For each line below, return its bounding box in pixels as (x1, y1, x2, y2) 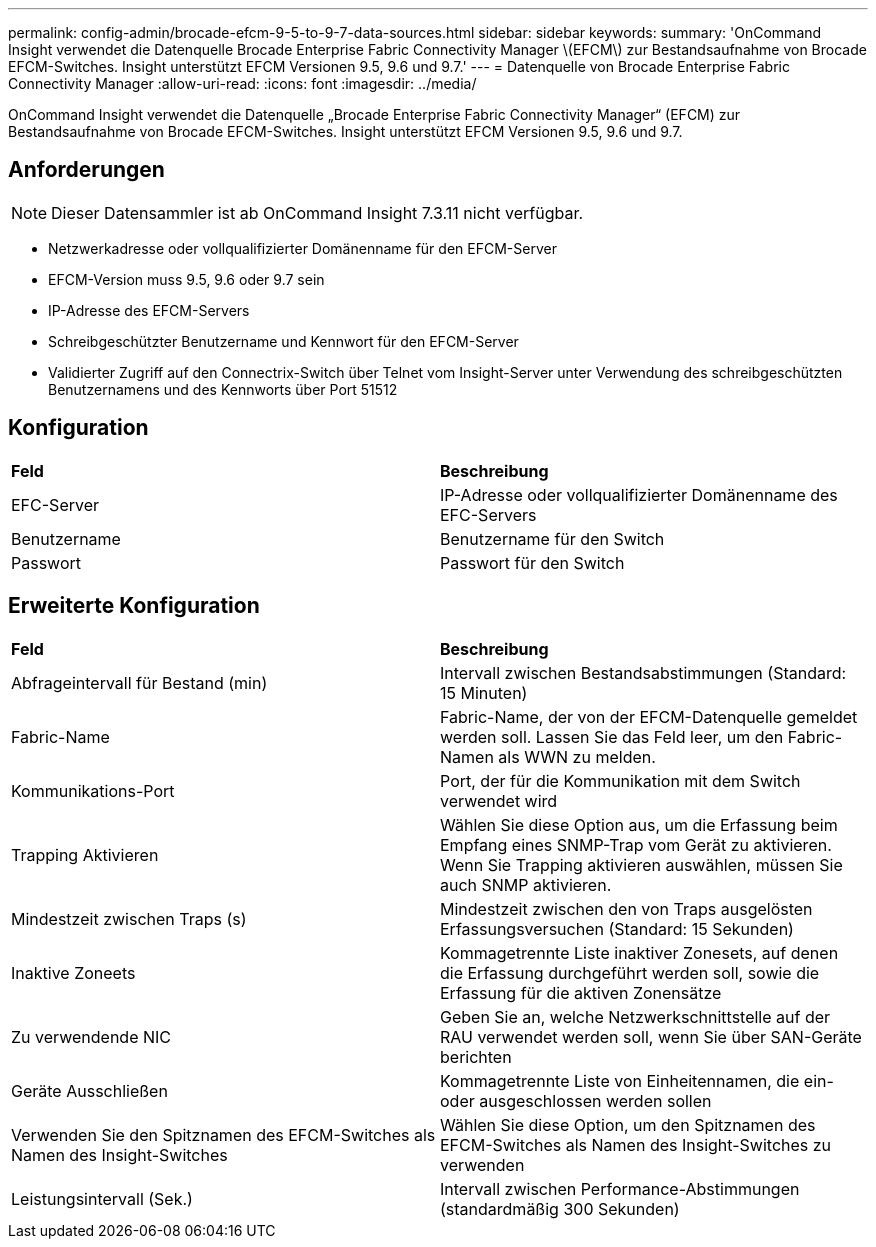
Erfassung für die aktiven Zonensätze (440, 982, 722, 1003)
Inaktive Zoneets (11, 962, 136, 983)
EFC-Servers (440, 504, 537, 525)
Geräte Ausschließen (11, 1080, 168, 1101)
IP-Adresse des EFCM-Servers (48, 301, 250, 319)
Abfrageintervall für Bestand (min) (11, 672, 268, 693)
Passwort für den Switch (440, 552, 625, 573)
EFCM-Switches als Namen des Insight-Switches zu (440, 1134, 832, 1155)
